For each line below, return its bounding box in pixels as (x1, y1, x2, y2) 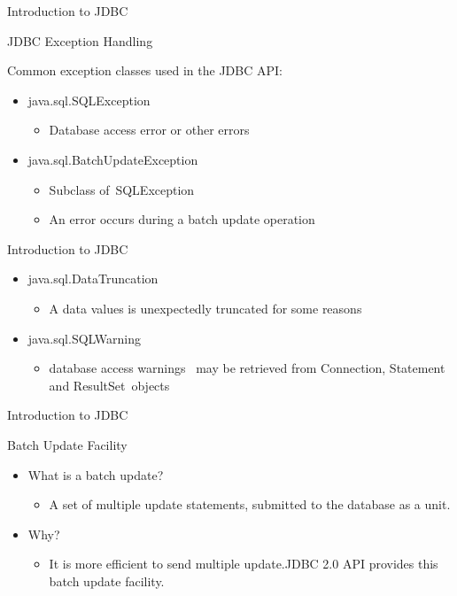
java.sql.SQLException (27, 90, 151, 109)
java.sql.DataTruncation (27, 269, 159, 288)
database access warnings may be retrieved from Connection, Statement (49, 359, 445, 377)
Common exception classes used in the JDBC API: (7, 61, 283, 80)
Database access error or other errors (49, 120, 250, 139)
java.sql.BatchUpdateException (27, 150, 198, 168)
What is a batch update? (27, 465, 164, 484)
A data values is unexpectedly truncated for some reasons (49, 298, 362, 317)
